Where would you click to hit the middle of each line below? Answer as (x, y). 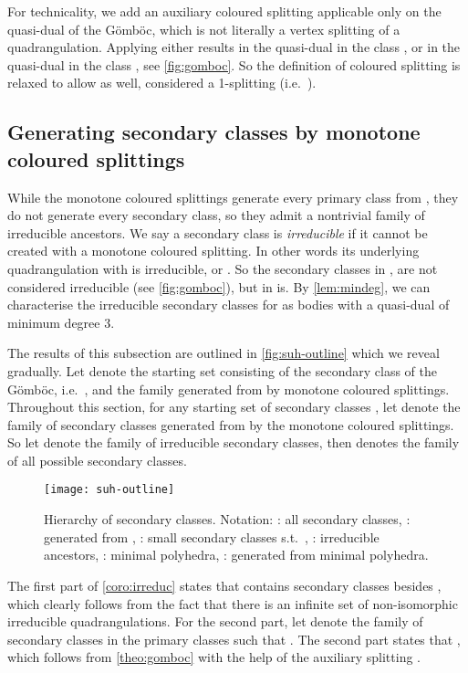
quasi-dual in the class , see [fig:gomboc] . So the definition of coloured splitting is (234, 64)
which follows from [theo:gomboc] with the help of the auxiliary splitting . (214, 657)
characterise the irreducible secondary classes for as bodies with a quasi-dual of (229, 305)
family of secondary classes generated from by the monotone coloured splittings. (231, 424)
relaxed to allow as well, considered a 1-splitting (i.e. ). (162, 83)
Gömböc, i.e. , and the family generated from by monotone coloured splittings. (229, 389)
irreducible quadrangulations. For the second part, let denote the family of (215, 621)
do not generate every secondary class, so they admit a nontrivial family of (216, 215)
